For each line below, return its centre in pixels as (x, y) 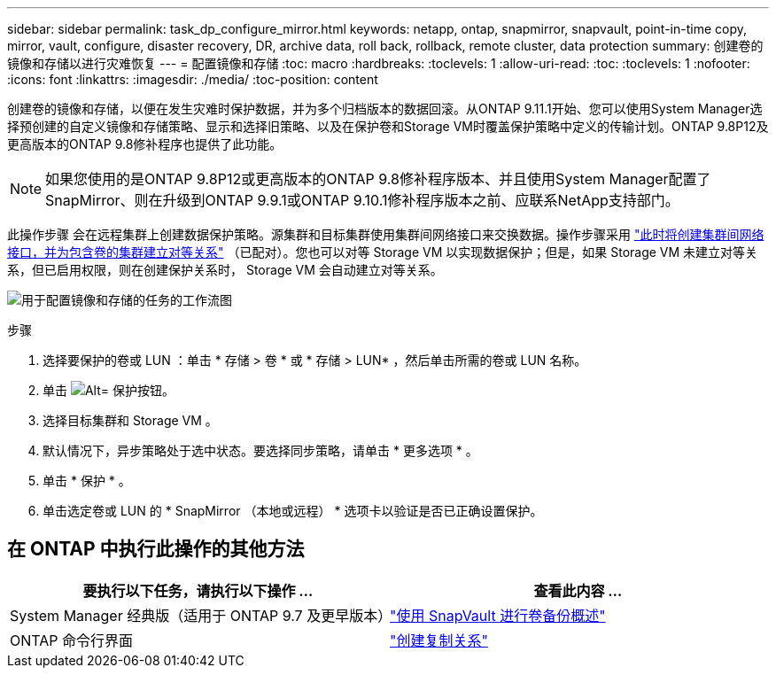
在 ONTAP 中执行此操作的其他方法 (156, 549)
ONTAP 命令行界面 (72, 640)
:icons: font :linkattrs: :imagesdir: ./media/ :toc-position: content (193, 79)
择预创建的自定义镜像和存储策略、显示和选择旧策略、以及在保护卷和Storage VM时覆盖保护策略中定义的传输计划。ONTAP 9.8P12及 (388, 126)
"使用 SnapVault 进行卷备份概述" (498, 615)
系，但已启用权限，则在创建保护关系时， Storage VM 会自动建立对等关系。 (225, 270)
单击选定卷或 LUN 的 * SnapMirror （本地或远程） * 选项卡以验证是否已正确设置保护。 (293, 511)
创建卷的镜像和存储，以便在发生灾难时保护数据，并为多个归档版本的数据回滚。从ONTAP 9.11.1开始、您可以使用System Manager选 (385, 109)
